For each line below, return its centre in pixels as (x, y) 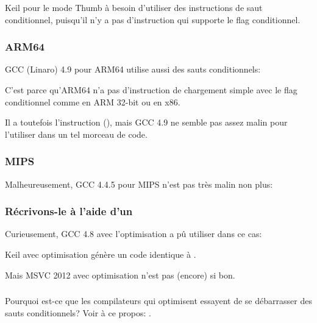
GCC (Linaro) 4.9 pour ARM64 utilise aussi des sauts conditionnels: (133, 69)
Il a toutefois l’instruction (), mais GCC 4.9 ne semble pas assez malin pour (146, 122)
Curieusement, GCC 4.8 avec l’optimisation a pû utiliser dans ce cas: (134, 234)
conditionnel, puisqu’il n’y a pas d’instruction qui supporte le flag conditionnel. (153, 19)
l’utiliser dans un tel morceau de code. (76, 134)
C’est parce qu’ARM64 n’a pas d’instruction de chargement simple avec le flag (151, 90)
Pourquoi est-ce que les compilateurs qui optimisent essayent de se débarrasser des (158, 301)
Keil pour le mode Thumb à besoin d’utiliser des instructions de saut (134, 7)
